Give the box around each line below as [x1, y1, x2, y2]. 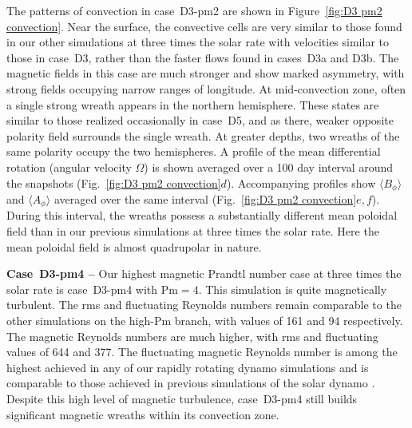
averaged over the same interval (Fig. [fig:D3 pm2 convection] [53, 190, 357, 207]
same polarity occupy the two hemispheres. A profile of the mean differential [6, 143, 381, 160]
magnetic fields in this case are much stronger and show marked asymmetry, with [6, 65, 405, 81]
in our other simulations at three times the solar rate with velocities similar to [6, 34, 389, 50]
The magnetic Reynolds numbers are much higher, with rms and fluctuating [6, 327, 378, 344]
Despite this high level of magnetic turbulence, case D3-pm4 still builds [6, 390, 358, 406]
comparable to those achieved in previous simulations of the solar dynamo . [6, 374, 375, 391]
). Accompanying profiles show [226, 174, 376, 191]
